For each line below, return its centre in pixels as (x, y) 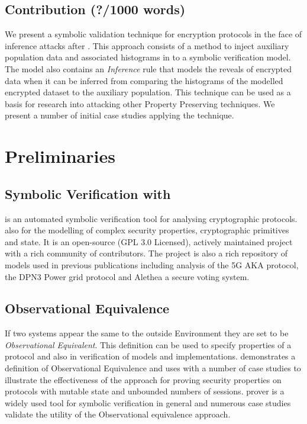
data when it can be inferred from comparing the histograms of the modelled (144, 80)
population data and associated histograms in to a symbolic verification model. (148, 57)
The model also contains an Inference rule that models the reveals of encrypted (148, 68)
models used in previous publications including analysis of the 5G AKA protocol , (152, 264)
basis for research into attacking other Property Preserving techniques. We (140, 103)
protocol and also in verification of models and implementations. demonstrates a (150, 356)
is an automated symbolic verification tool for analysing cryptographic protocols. (151, 218)
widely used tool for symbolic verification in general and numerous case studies (148, 402)
